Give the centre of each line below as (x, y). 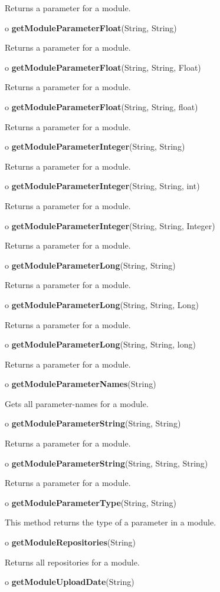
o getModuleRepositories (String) (70, 542)
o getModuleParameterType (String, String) (91, 502)
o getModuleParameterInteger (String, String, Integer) (110, 225)
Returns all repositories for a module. (72, 562)
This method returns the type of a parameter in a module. (111, 522)
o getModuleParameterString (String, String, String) (106, 463)
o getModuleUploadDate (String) (70, 582)
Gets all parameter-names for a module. (77, 403)
